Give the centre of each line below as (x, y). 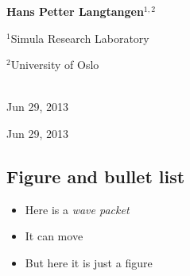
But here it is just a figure (89, 262)
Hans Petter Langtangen (75, 11)
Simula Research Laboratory (80, 38)
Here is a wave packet (77, 209)
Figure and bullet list (96, 176)
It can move (54, 236)
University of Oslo (55, 65)
